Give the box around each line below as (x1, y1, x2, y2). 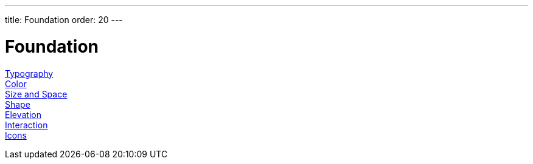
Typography (5, 68, 54, 79)
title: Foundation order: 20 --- (5, 15, 123, 25)
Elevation (5, 109, 41, 120)
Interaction (5, 119, 48, 130)
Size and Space (5, 88, 68, 99)
